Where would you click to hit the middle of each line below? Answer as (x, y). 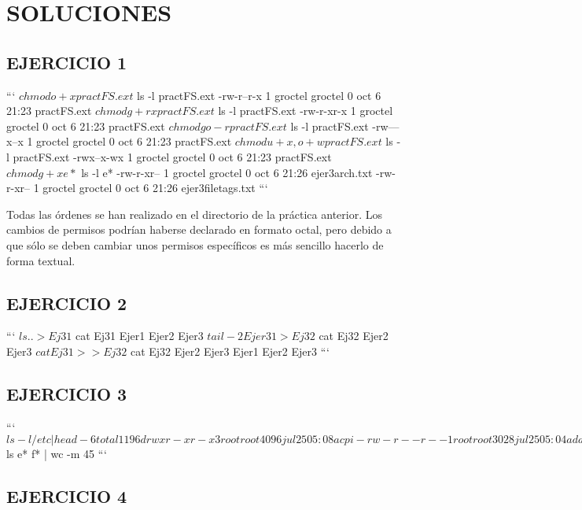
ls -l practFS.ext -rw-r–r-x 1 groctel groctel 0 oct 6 (259, 95)
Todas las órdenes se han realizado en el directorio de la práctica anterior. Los (194, 214)
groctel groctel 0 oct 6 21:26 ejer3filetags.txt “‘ (155, 188)
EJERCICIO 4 (67, 496)
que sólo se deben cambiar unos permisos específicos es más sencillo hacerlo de (195, 244)
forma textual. (41, 260)
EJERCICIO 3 (67, 393)
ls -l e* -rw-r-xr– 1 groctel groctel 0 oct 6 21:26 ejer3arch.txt (227, 172)
